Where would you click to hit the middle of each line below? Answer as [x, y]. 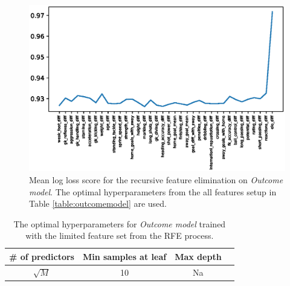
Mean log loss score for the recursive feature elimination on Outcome [156, 179]
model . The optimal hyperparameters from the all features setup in [153, 191]
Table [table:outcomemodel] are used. [98, 203]
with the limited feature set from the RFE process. [120, 236]
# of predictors [42, 256]
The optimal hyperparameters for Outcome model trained [120, 223]
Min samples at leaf [124, 256]
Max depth [198, 256]
